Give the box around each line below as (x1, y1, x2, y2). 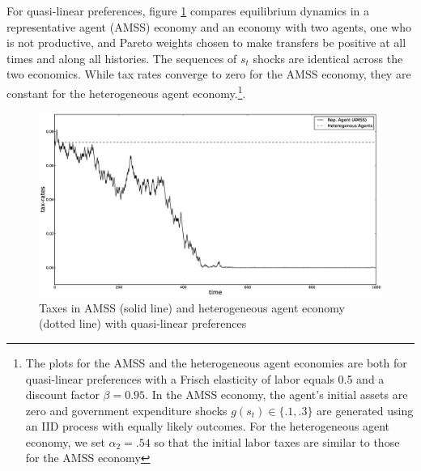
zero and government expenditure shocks (25, 401, 228, 418)
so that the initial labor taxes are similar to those (154, 433, 400, 450)
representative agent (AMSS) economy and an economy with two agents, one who (6, 18, 411, 35)
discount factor (25, 386, 100, 403)
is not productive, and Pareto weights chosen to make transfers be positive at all (6, 34, 406, 51)
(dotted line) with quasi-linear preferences (39, 315, 247, 332)
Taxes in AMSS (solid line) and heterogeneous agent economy (39, 299, 345, 316)
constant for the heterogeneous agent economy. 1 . (6, 82, 246, 101)
